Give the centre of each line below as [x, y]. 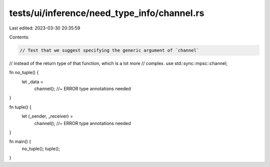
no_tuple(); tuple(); [41, 148]
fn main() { [20, 141]
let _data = [32, 81]
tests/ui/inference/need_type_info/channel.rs [107, 13]
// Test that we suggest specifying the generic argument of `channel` [109, 50]
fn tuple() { [20, 107]
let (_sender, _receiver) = [47, 116]
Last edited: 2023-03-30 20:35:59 [45, 28]
